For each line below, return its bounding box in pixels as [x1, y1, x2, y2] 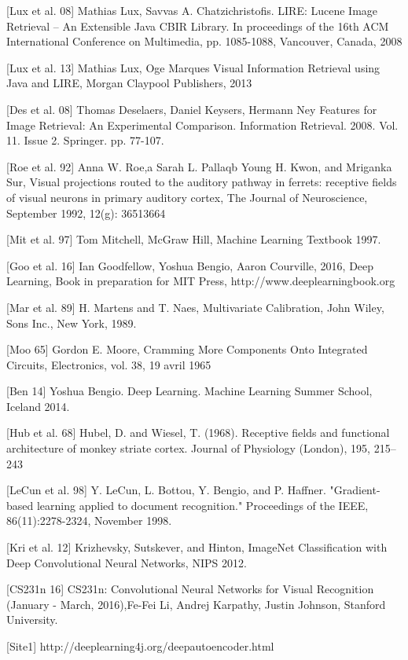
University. [6, 611, 58, 628]
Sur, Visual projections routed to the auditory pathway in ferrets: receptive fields [6, 174, 397, 190]
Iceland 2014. [6, 398, 70, 414]
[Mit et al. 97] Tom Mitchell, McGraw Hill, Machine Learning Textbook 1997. [6, 231, 381, 247]
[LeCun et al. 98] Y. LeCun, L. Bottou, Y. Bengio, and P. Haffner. [6, 482, 326, 498]
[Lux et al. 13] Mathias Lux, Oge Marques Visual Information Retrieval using [6, 59, 380, 75]
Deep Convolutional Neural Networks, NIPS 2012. [6, 554, 247, 570]
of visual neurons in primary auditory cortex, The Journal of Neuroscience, [6, 189, 368, 205]
